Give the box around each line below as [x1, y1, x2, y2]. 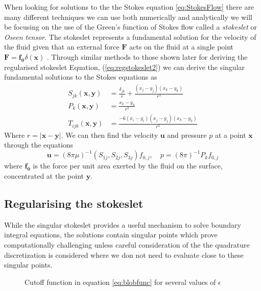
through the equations [4, 139, 74, 150]
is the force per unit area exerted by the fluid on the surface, [33, 160, 223, 171]
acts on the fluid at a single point [129, 41, 234, 52]
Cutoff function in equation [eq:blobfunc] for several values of [25, 276, 216, 287]
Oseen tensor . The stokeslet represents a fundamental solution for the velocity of [4, 31, 256, 42]
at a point [215, 129, 246, 140]
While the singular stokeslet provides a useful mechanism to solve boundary [4, 219, 241, 230]
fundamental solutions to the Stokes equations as [4, 71, 157, 82]
